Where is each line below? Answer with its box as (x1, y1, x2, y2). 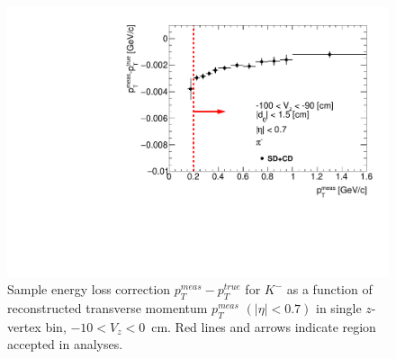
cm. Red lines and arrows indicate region (151, 317, 376, 336)
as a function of (286, 280, 373, 299)
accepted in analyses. (7, 335, 123, 354)
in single (316, 299, 362, 318)
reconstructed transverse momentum (7, 299, 208, 318)
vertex (7, 317, 41, 336)
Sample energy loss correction (7, 280, 171, 299)
